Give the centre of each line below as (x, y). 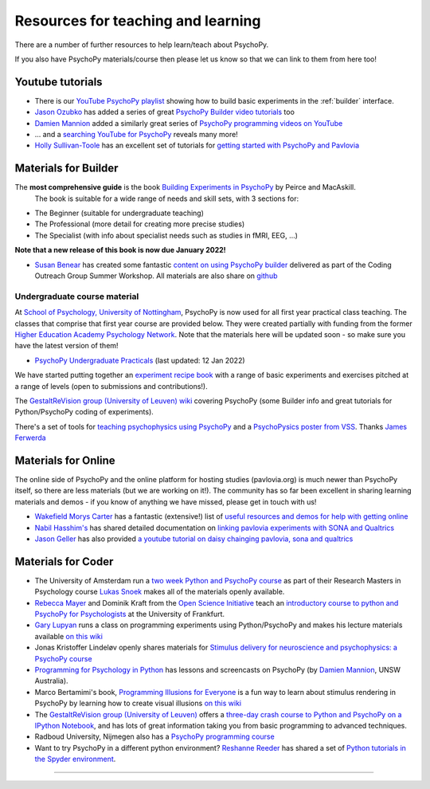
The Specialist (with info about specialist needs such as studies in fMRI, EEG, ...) (166, 235)
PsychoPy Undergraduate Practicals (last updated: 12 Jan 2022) (140, 360)
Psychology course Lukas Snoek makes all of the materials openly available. (160, 592)
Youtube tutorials (59, 82)
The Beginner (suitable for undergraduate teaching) (119, 213)
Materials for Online (65, 460)
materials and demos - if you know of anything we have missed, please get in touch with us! (166, 501)
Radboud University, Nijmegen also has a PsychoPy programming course (154, 736)
